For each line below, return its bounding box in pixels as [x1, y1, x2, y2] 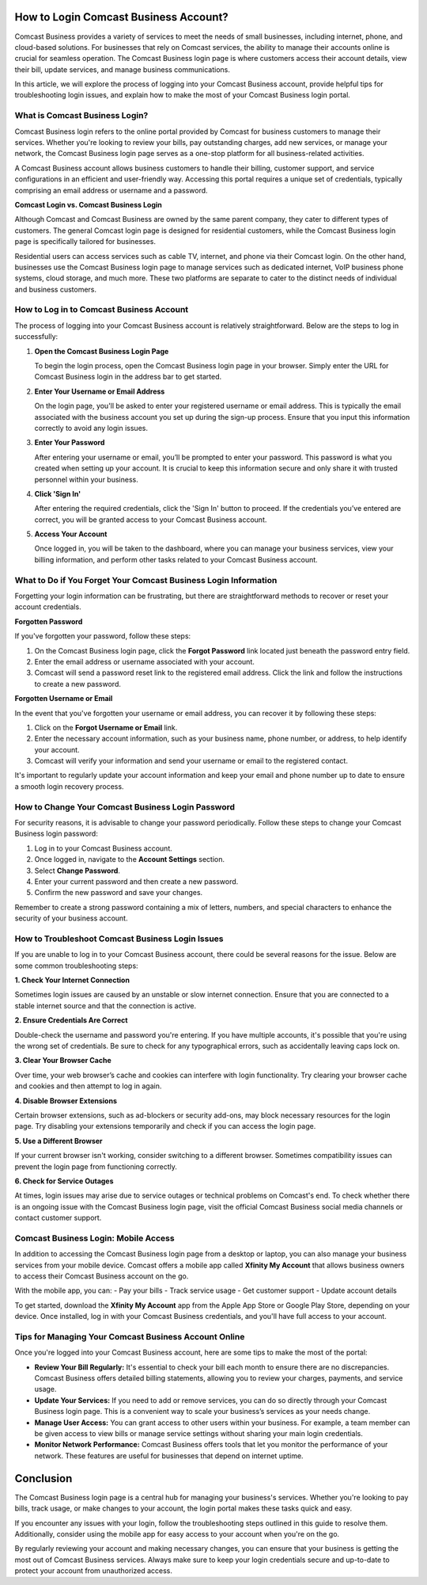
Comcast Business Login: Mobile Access [14, 1233, 175, 1244]
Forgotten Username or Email [14, 694, 113, 703]
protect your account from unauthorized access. [14, 1566, 173, 1575]
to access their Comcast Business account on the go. [14, 1271, 189, 1281]
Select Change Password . [34, 866, 120, 875]
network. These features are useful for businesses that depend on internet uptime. [34, 1450, 304, 1461]
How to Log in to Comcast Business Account [14, 304, 189, 315]
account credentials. [14, 602, 82, 612]
